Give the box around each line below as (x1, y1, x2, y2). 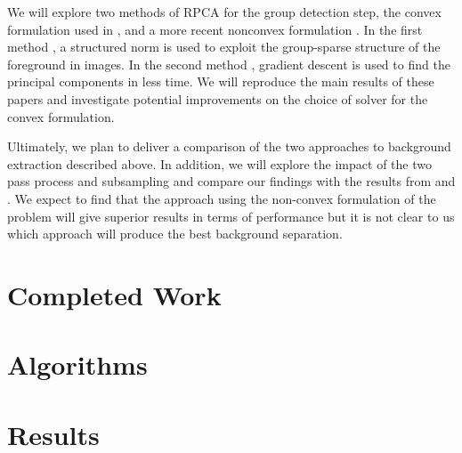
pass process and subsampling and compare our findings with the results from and (7, 172, 456, 190)
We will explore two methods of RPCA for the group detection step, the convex (7, 3, 442, 20)
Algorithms (7, 346, 148, 383)
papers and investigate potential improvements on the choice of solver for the (7, 89, 428, 108)
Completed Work (7, 276, 222, 312)
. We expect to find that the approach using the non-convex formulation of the (7, 189, 436, 207)
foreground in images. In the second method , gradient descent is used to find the (7, 54, 450, 73)
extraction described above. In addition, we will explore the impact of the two (7, 154, 432, 173)
